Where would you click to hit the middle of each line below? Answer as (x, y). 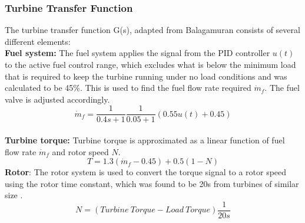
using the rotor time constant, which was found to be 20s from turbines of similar (152, 183)
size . (14, 195)
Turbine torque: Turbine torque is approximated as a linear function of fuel (145, 140)
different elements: (38, 41)
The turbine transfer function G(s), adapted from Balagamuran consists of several (152, 30)
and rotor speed (80, 151)
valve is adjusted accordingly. (57, 99)
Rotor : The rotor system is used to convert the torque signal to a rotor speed (146, 172)
